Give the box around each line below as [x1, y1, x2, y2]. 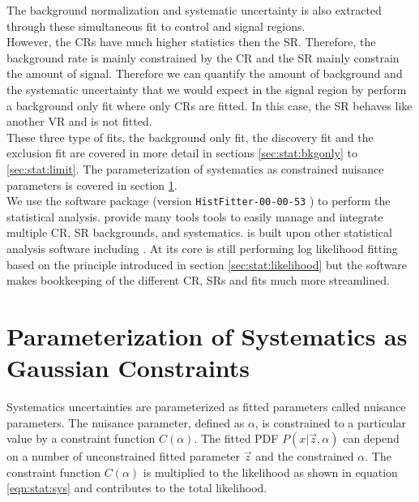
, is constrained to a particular [254, 414, 407, 431]
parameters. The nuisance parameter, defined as [6, 414, 245, 431]
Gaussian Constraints [6, 351, 250, 384]
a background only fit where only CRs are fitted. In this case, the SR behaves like [6, 97, 413, 114]
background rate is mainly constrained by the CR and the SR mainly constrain [6, 49, 400, 66]
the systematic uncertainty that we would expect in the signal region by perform [6, 80, 407, 97]
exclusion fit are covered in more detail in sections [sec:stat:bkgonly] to [6, 144, 357, 161]
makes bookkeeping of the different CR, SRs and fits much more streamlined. [6, 272, 390, 289]
